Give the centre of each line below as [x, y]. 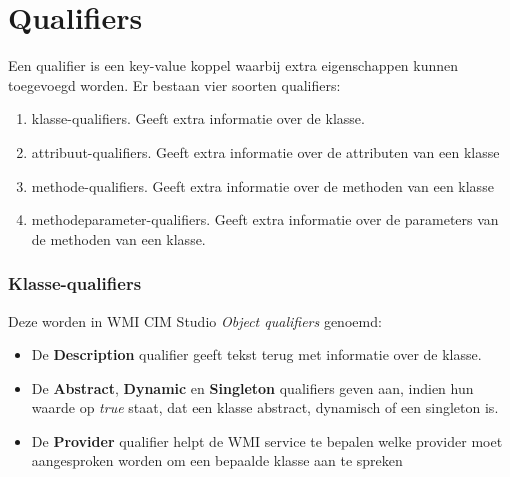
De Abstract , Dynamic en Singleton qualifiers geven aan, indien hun [252, 387]
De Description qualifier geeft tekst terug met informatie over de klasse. [256, 354]
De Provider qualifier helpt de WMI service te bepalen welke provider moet [267, 440]
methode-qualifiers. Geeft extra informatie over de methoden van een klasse [262, 185]
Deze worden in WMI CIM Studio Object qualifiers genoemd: [195, 320]
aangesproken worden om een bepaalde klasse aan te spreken [217, 460]
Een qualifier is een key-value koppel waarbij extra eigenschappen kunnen [233, 65]
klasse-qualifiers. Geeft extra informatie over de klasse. [198, 118]
